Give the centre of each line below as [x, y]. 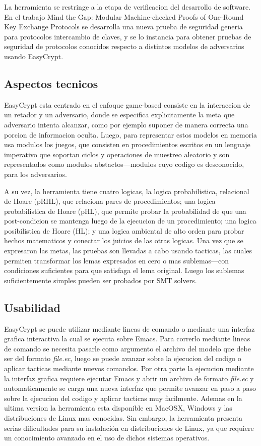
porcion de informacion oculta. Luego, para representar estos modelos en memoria [131, 134]
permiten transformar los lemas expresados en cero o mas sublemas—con [117, 260]
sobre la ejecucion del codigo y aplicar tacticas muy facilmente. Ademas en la [123, 398]
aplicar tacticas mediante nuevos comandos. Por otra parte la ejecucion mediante [129, 368]
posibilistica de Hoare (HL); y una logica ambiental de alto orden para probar [124, 230]
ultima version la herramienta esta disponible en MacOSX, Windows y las [118, 408]
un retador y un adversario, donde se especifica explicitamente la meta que [119, 115]
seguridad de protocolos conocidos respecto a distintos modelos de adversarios [124, 46]
